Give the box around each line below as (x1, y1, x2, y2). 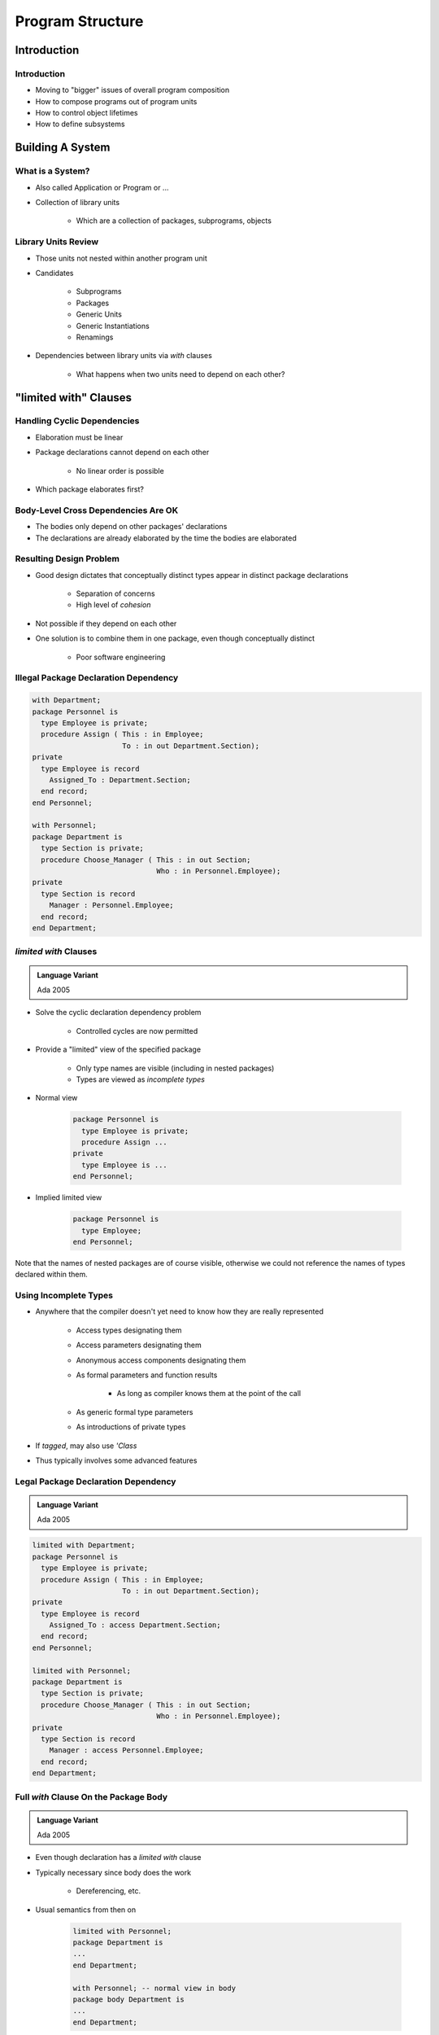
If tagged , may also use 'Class (35, 1441, 137, 1451)
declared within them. (15, 1270, 89, 1280)
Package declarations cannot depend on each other (35, 448, 210, 457)
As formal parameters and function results (76, 1370, 218, 1380)
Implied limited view (35, 1193, 102, 1202)
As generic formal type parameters (76, 1407, 193, 1416)
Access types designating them (76, 1325, 182, 1335)
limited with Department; (32, 1541, 136, 1550)
